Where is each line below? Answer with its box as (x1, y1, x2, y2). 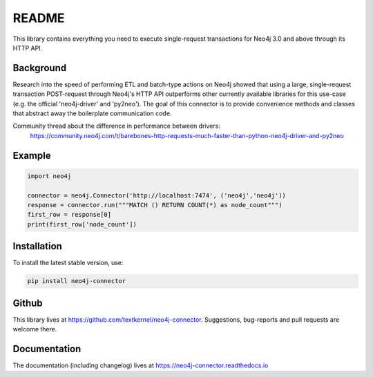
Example (12, 149, 51, 162)
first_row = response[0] (27, 211, 112, 219)
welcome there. (12, 325, 57, 333)
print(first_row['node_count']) (27, 220, 137, 228)
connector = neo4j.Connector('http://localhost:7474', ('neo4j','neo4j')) (27, 191, 287, 200)
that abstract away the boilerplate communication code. (12, 109, 172, 117)
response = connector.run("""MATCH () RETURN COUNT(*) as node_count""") (27, 201, 283, 209)
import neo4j (27, 172, 72, 180)
